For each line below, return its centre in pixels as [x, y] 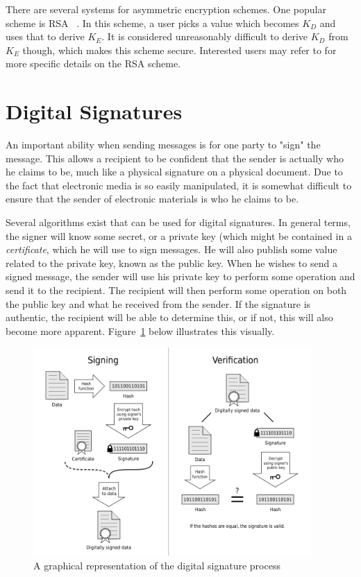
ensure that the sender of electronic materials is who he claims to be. [152, 199]
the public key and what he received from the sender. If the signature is [158, 303]
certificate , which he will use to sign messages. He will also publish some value [171, 249]
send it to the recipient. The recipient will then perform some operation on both [176, 290]
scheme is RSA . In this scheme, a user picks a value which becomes [152, 23]
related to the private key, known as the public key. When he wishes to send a [171, 262]
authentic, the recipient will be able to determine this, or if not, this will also [169, 317]
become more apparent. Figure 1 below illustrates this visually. [140, 330]
